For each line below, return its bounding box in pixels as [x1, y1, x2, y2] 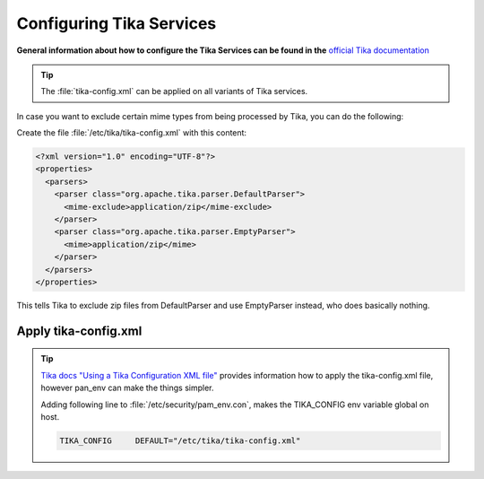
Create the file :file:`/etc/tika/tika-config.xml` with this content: [16, 127, 246, 138]
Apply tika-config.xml [16, 323, 143, 338]
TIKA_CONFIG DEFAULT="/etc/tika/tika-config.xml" [59, 435, 301, 446]
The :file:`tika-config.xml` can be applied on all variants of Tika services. [40, 86, 308, 97]
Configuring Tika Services [16, 13, 217, 33]
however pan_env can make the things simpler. [40, 382, 214, 394]
